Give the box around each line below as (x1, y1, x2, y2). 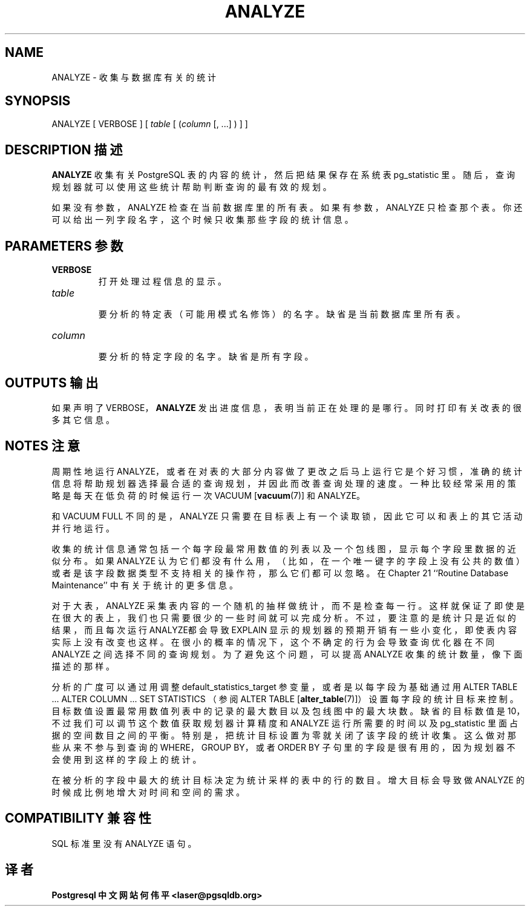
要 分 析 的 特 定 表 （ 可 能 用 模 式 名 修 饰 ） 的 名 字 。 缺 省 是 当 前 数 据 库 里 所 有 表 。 (98, 309, 465, 320)
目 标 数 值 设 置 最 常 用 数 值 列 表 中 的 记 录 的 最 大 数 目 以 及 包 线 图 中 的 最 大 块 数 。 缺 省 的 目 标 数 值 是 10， (51, 705, 525, 716)
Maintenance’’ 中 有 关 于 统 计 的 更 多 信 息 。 (51, 579, 238, 590)
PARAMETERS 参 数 (5, 238, 123, 254)
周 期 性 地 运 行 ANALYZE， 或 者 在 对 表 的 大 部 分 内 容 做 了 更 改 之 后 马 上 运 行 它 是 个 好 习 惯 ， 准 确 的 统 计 (51, 465, 522, 476)
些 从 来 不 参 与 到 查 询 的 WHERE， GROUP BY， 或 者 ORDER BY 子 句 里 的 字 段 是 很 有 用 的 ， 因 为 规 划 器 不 (51, 742, 515, 752)
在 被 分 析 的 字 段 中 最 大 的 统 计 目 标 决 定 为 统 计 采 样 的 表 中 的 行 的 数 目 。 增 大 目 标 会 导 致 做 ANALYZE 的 (51, 774, 525, 785)
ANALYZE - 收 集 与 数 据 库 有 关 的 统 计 (51, 71, 217, 82)
